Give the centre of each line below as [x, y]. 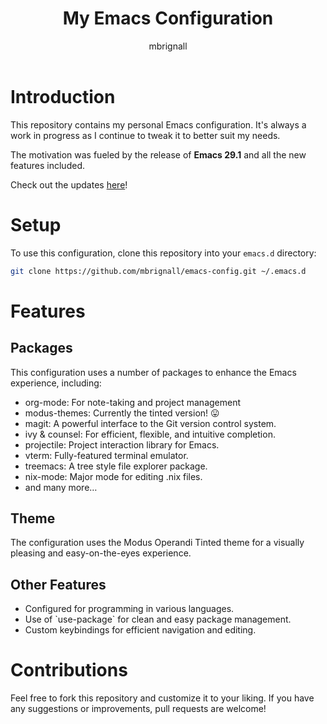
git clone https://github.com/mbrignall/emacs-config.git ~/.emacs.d [158, 271]
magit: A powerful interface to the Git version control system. [150, 423]
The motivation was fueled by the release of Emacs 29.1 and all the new [158, 154]
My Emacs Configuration [168, 18]
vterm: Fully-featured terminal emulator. [106, 455]
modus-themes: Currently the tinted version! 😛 [122, 413]
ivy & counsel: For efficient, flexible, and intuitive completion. [150, 434]
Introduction [63, 96]
